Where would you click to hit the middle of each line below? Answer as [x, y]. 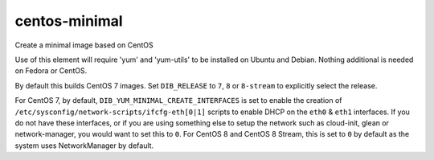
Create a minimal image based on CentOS [84, 45]
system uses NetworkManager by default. [84, 146]
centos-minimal [69, 21]
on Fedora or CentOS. [51, 71]
